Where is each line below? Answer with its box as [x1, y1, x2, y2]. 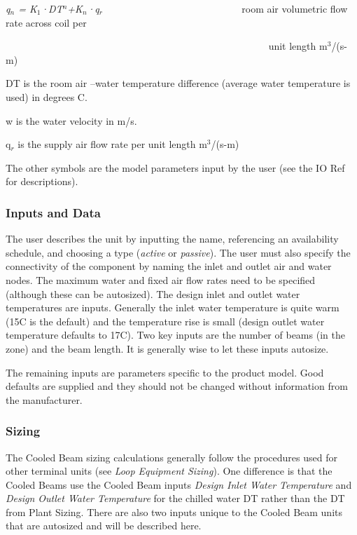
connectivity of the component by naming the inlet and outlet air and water [6, 259, 332, 273]
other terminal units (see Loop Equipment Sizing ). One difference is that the [6, 463, 332, 478]
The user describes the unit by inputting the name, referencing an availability [6, 231, 339, 246]
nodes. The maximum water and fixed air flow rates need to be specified [6, 272, 316, 287]
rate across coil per [6, 15, 87, 29]
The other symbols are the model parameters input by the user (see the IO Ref [6, 160, 345, 175]
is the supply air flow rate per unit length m [17, 137, 207, 151]
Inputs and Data [6, 203, 101, 221]
